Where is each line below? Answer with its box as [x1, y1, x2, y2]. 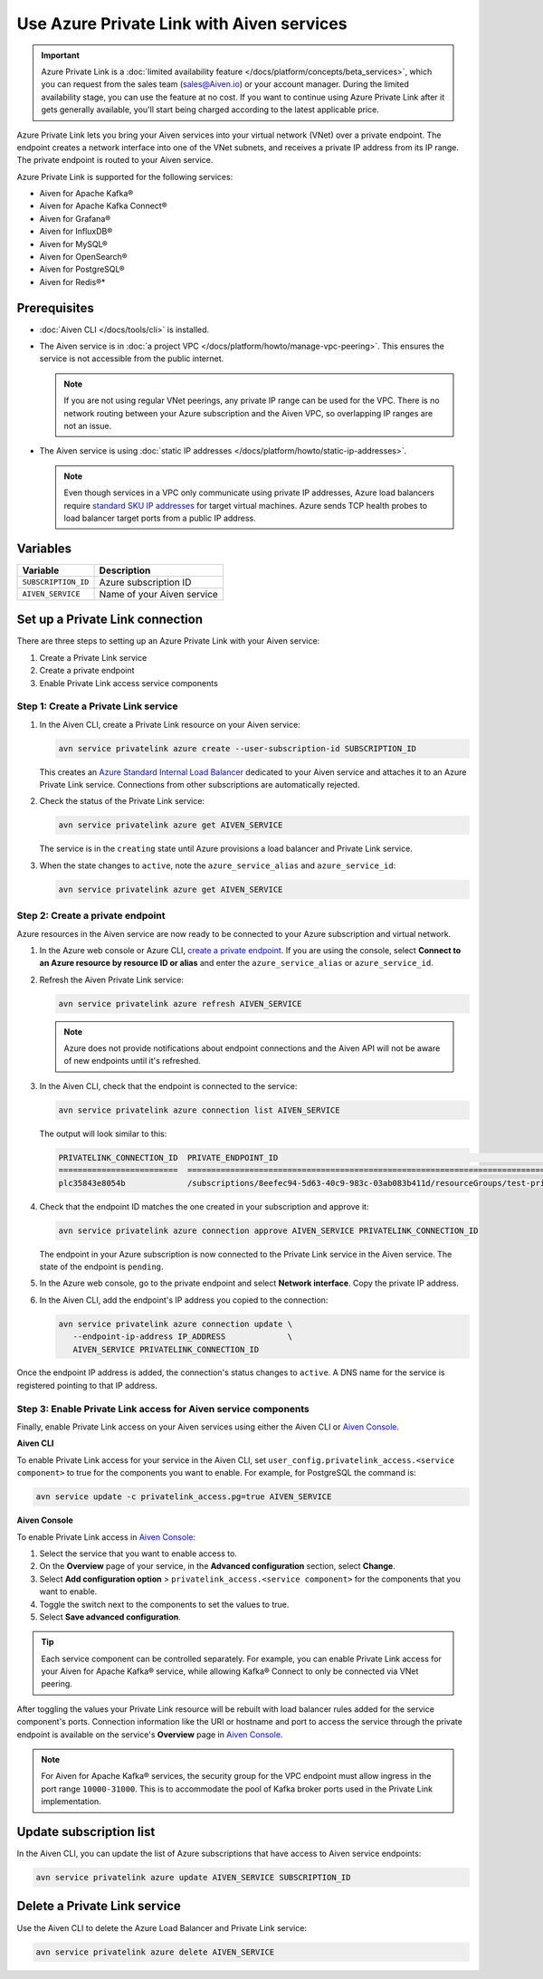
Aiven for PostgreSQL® [39, 263, 126, 275]
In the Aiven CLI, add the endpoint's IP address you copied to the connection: [39, 1295, 329, 1305]
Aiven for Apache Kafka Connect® [39, 200, 167, 212]
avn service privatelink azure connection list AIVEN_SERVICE [58, 1104, 340, 1115]
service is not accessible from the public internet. [39, 353, 224, 364]
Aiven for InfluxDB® [39, 226, 113, 237]
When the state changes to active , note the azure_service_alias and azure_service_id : [39, 860, 396, 871]
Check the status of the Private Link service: [39, 796, 205, 807]
